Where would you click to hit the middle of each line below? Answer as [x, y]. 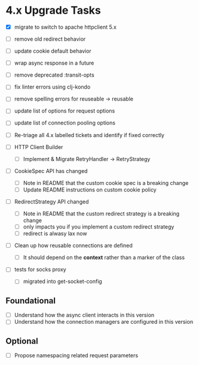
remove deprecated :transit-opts [54, 75]
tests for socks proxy [40, 269]
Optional [22, 341]
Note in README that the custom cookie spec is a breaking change [106, 182]
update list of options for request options [65, 111]
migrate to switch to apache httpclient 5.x [65, 27]
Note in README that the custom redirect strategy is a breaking [101, 214]
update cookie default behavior [53, 51]
